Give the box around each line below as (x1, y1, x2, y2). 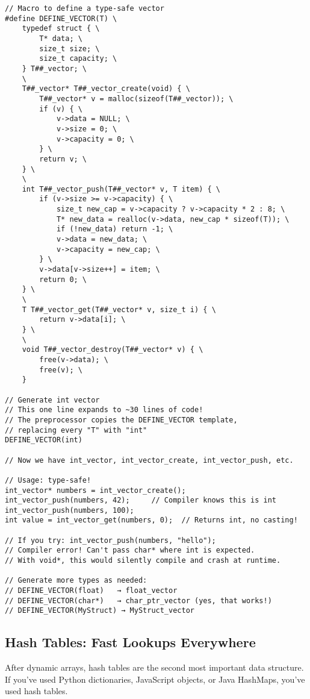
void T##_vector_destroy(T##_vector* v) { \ (22, 345, 203, 354)
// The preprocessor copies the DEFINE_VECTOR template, (5, 415, 238, 424)
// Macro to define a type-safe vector (5, 4, 164, 13)
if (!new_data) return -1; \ (56, 225, 173, 234)
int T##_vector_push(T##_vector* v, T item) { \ (22, 184, 220, 193)
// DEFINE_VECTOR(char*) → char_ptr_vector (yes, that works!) (5, 596, 272, 605)
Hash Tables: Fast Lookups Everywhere (5, 633, 256, 651)
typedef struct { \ (22, 24, 100, 33)
